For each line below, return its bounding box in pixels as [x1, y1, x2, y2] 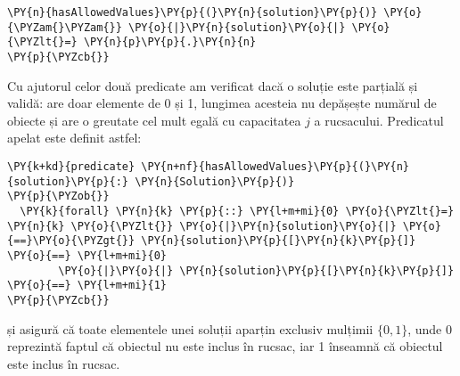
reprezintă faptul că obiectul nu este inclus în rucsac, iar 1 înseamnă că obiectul [7, 337, 443, 356]
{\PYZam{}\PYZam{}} [7, 20, 122, 34]
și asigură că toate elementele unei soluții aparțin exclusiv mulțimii [7, 319, 374, 338]
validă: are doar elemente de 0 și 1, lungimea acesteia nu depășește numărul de [7, 94, 437, 112]
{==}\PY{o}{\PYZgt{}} [7, 234, 136, 248]
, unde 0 [407, 319, 452, 338]
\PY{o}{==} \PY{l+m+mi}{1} [7, 279, 167, 292]
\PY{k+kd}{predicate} [7, 160, 136, 173]
